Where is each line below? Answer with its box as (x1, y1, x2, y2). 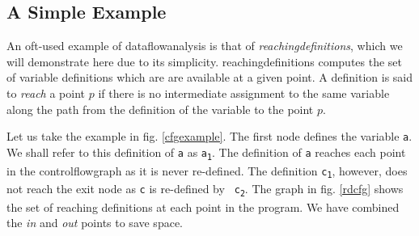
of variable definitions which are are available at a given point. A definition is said (6, 69, 413, 86)
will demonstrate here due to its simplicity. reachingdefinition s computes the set (6, 53, 403, 70)
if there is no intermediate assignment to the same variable (98, 84, 390, 101)
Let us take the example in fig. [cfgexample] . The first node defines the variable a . (6, 128, 413, 145)
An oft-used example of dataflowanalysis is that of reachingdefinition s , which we (6, 37, 403, 54)
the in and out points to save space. (6, 214, 183, 231)
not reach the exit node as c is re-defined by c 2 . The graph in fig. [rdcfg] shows (6, 180, 404, 198)
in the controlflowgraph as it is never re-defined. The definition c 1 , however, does (6, 162, 408, 180)
